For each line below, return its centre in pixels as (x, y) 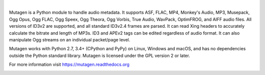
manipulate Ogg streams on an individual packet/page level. (70, 39)
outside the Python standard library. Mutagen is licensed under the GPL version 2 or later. (100, 56)
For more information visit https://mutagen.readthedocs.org (69, 65)
